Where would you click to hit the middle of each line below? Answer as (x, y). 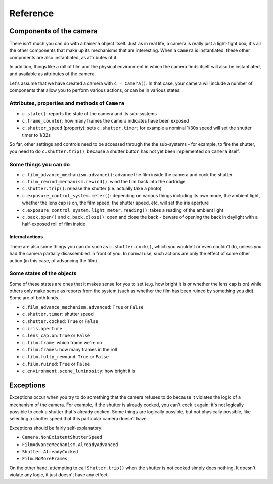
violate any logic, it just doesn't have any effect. (59, 475)
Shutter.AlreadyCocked (50, 452)
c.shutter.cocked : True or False (60, 321)
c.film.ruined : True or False (56, 364)
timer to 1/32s (36, 135)
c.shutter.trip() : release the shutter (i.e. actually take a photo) (92, 189)
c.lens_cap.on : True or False (56, 335)
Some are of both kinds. (34, 298)
